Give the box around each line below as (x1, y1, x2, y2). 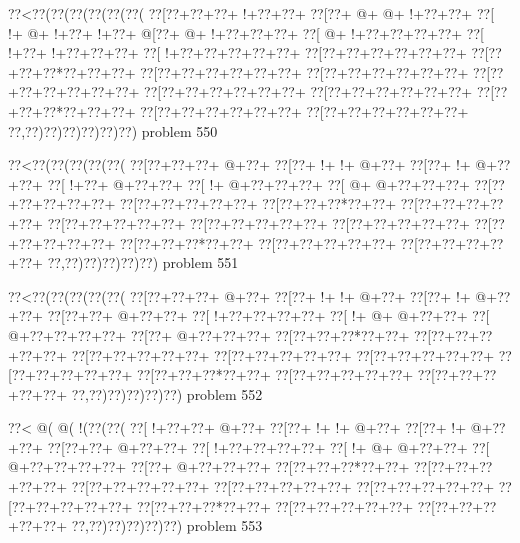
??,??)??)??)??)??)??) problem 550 (8, 120, 218, 141)
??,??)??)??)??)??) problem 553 (71, 515, 263, 536)
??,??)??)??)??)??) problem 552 (71, 383, 263, 404)
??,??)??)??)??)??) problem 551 (47, 252, 239, 273)
